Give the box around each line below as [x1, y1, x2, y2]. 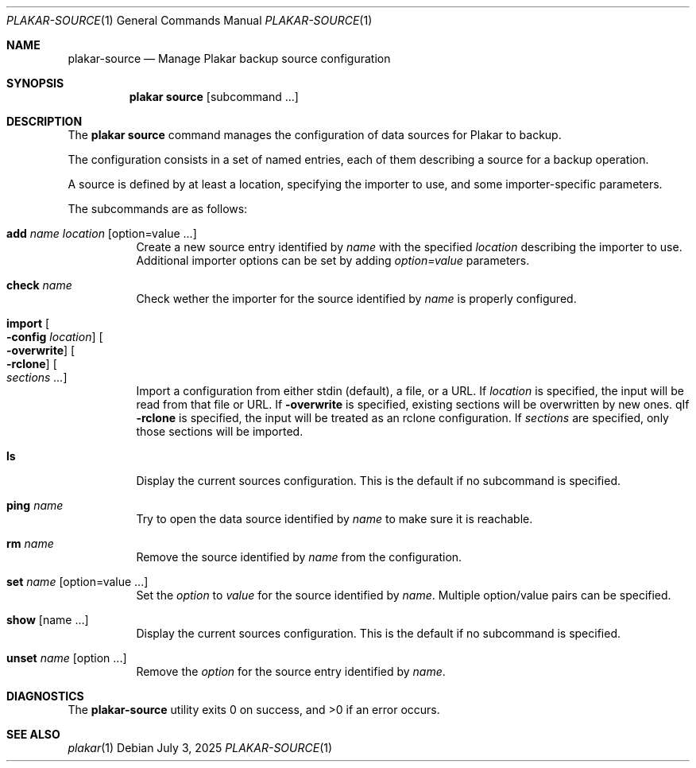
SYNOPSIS [6, 76, 64, 90]
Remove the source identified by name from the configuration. [136, 550, 462, 564]
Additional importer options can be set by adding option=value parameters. [136, 254, 530, 267]
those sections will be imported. [136, 425, 304, 438]
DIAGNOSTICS [6, 689, 84, 703]
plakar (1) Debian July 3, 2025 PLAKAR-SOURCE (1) [68, 741, 333, 754]
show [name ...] [6, 613, 89, 626]
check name [6, 278, 72, 292]
